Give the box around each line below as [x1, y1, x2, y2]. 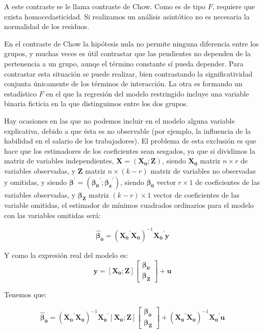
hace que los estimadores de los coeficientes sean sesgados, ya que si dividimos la [4, 145, 255, 156]
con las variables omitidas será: [4, 209, 101, 220]
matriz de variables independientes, [4, 155, 114, 166]
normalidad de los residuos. [4, 21, 89, 32]
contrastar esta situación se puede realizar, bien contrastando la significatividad [4, 68, 253, 79]
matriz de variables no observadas [150, 165, 256, 176]
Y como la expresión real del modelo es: [4, 249, 128, 260]
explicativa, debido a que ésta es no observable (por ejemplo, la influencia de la [4, 125, 251, 136]
